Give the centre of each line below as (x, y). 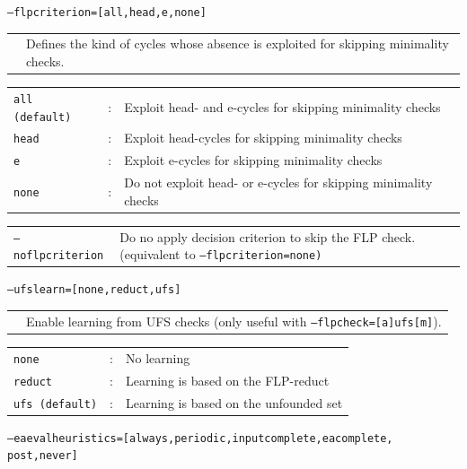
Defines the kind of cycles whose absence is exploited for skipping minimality (238, 43)
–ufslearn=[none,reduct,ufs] (94, 290)
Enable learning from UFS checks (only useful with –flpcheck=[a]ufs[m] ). (234, 321)
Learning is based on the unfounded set (234, 402)
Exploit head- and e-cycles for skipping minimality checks (282, 106)
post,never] (43, 456)
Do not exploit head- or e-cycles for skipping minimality (278, 182)
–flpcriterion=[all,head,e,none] (107, 13)
